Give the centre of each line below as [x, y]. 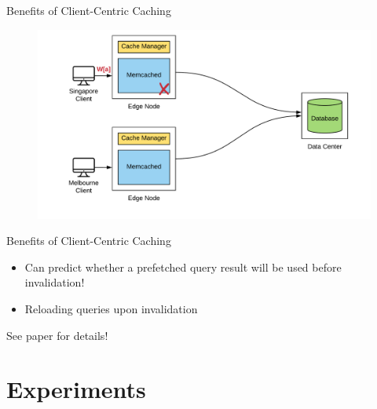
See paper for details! [57, 335]
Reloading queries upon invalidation [111, 308]
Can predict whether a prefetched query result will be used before [183, 267]
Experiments [76, 389]
